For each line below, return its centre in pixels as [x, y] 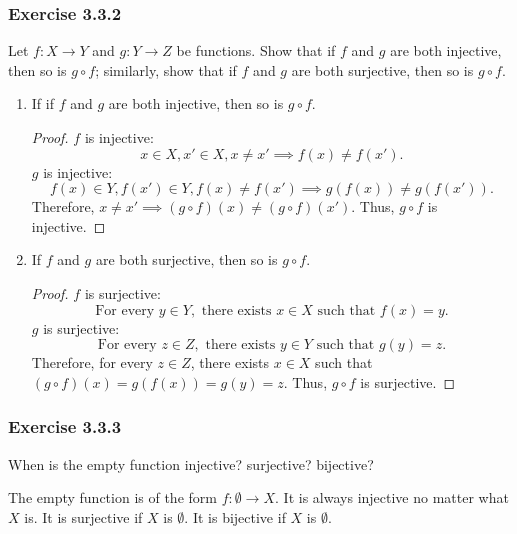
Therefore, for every [92, 362]
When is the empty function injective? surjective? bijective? [191, 463]
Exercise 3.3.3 [65, 426]
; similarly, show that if [166, 69]
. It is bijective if [235, 516]
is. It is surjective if [83, 516]
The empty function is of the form [112, 497]
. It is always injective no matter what [392, 497]
